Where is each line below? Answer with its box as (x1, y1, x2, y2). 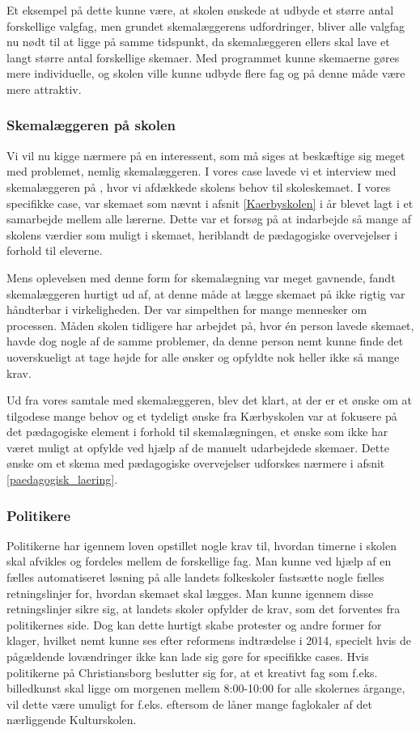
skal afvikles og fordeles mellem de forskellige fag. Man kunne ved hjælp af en (6, 553, 392, 570)
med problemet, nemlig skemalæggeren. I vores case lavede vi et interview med (6, 163, 397, 180)
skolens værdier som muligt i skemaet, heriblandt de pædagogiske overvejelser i (6, 226, 398, 243)
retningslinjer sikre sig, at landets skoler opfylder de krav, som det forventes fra (6, 600, 401, 617)
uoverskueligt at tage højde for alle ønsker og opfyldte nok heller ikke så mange (6, 348, 400, 365)
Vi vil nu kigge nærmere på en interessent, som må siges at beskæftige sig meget (6, 146, 405, 163)
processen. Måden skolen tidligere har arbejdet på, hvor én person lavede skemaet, (6, 316, 414, 333)
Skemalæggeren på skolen (6, 115, 176, 135)
